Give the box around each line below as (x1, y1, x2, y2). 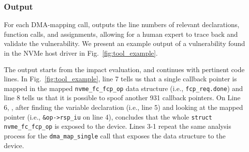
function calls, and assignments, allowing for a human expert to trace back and (4, 29, 238, 39)
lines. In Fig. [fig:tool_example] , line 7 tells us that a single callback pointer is (4, 74, 237, 84)
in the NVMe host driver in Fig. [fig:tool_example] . (4, 48, 158, 58)
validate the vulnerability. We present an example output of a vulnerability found (4, 38, 245, 48)
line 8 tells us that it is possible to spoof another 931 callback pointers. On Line (4, 92, 241, 103)
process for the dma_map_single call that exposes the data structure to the (4, 130, 226, 140)
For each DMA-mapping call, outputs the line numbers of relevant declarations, (4, 19, 239, 30)
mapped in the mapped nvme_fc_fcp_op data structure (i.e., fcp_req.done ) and (4, 83, 243, 93)
